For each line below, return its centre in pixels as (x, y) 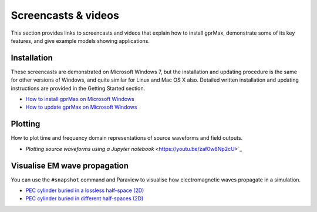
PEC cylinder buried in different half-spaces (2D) (85, 198)
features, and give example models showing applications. (80, 41)
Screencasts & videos (65, 15)
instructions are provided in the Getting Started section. (78, 88)
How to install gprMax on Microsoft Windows (80, 99)
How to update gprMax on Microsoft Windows (81, 107)
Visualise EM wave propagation (70, 165)
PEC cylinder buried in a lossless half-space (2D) (85, 190)
